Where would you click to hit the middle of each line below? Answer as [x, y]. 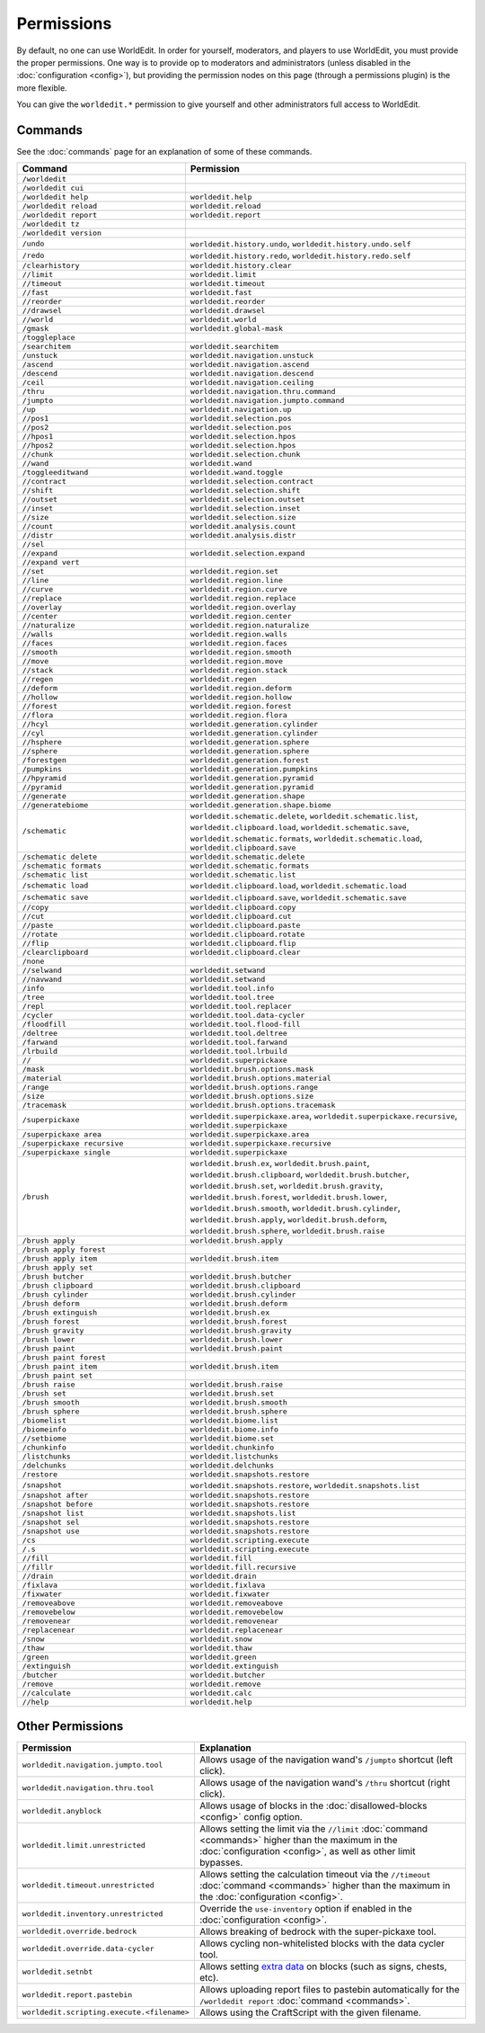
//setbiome [44, 1439]
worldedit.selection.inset [245, 508]
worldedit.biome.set [232, 1439]
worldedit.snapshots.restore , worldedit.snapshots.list [305, 1485]
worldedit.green [223, 1658]
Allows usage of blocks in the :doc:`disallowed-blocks [313, 1806]
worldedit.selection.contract [252, 481]
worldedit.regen [223, 679]
